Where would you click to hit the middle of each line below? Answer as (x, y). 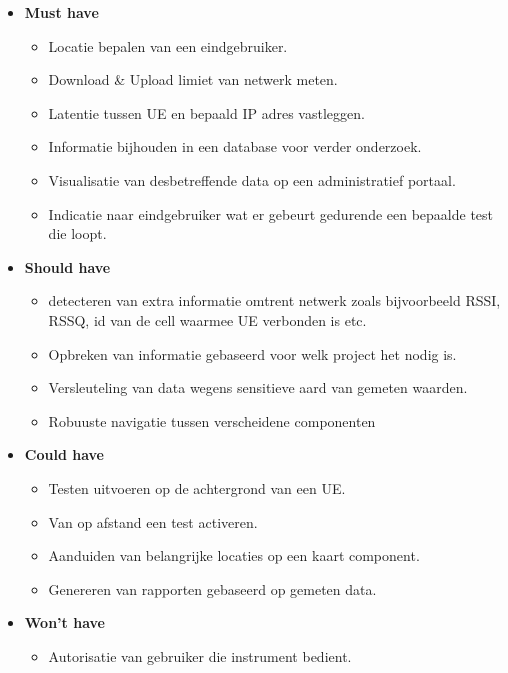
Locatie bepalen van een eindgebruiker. (168, 45)
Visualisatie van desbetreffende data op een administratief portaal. (252, 179)
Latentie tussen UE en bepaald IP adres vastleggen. (206, 112)
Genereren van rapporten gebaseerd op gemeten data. (212, 588)
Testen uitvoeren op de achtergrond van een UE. (197, 487)
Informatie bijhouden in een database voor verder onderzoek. (235, 146)
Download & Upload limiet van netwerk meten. (193, 79)
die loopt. (77, 233)
